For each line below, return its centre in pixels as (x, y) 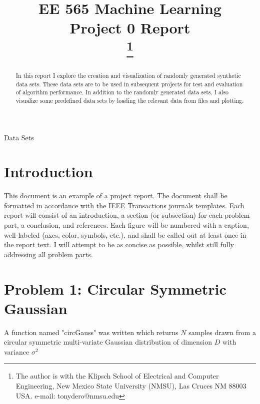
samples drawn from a (222, 332)
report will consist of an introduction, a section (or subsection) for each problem (127, 215)
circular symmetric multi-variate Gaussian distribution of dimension (108, 342)
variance (17, 351)
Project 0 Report (130, 28)
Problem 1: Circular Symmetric (115, 288)
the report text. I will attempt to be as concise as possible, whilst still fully (119, 244)
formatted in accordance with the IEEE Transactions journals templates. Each (124, 205)
